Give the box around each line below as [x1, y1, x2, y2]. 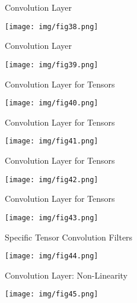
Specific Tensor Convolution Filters [5, 230, 133, 243]
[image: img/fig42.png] [5, 175, 98, 184]
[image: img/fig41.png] [5, 137, 98, 146]
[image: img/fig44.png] [5, 252, 98, 261]
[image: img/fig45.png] [5, 290, 98, 299]
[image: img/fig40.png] [5, 99, 98, 108]
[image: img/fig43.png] [5, 213, 98, 222]
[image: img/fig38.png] [5, 22, 98, 31]
